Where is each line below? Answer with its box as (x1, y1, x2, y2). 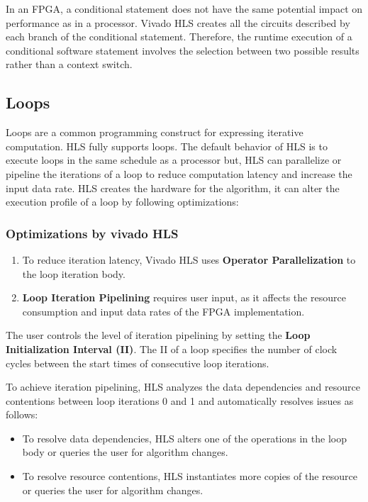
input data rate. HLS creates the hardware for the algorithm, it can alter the (6, 180, 340, 195)
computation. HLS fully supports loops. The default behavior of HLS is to (6, 138, 328, 153)
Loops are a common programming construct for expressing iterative (6, 125, 303, 140)
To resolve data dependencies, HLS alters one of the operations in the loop (22, 430, 347, 445)
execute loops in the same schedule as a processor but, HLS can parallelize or (6, 152, 342, 167)
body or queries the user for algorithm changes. (22, 445, 228, 459)
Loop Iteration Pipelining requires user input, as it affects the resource (22, 290, 346, 305)
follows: (6, 407, 38, 422)
